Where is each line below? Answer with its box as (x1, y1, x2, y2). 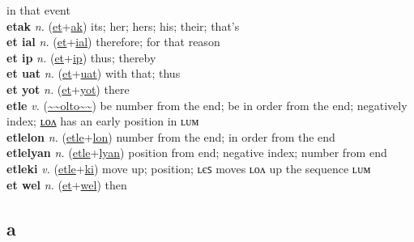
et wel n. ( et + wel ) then (6, 176, 127, 193)
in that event (6, 2, 70, 18)
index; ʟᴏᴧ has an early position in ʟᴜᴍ (6, 113, 199, 129)
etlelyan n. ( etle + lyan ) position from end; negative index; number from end (6, 144, 387, 161)
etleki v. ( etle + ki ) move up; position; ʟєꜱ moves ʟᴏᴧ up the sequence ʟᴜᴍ (6, 159, 371, 176)
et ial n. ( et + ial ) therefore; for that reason (6, 33, 220, 50)
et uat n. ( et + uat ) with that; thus (6, 65, 181, 82)
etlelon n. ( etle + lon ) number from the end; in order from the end (6, 128, 335, 145)
